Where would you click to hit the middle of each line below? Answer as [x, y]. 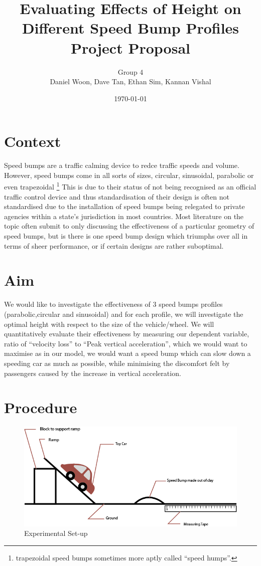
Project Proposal [130, 47]
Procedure [41, 407]
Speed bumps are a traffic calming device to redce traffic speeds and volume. [122, 165]
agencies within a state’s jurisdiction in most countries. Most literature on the [124, 216]
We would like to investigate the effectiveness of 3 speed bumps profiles [113, 304]
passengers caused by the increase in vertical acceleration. [93, 373]
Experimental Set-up [56, 533]
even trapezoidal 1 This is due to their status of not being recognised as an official [130, 186]
